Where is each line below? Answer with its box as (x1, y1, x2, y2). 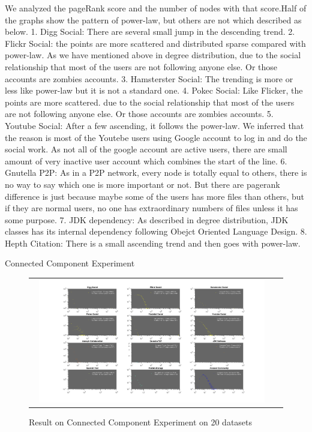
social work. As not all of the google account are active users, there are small (5, 143, 287, 155)
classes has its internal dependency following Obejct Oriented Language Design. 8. (5, 225, 307, 238)
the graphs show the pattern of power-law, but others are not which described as (5, 13, 302, 26)
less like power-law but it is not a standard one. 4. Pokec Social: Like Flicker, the (5, 84, 303, 97)
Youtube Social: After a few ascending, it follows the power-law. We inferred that (5, 119, 304, 131)
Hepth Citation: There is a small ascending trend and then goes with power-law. (5, 236, 301, 249)
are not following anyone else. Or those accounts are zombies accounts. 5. (5, 107, 274, 120)
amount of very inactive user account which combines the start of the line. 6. (5, 154, 287, 167)
